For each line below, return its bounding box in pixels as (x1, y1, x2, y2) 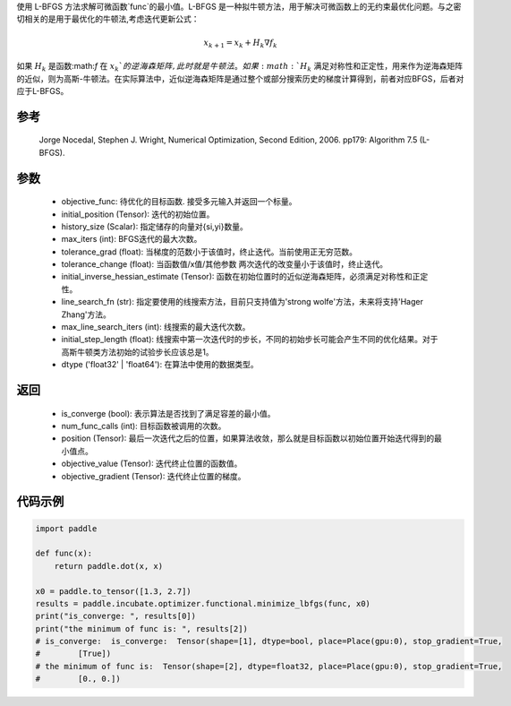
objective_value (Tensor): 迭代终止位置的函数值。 (61, 458, 243, 469)
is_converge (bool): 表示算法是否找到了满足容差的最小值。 (61, 408, 277, 418)
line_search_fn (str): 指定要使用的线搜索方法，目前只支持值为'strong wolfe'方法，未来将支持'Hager (61, 297, 424, 307)
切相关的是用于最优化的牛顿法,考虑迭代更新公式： (16, 13, 200, 24)
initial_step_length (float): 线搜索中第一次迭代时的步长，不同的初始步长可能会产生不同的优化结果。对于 (61, 334, 439, 345)
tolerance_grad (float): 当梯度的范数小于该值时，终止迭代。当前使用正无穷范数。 (61, 246, 358, 257)
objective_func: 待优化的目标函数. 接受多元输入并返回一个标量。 (61, 196, 297, 207)
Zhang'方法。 (61, 309, 111, 320)
